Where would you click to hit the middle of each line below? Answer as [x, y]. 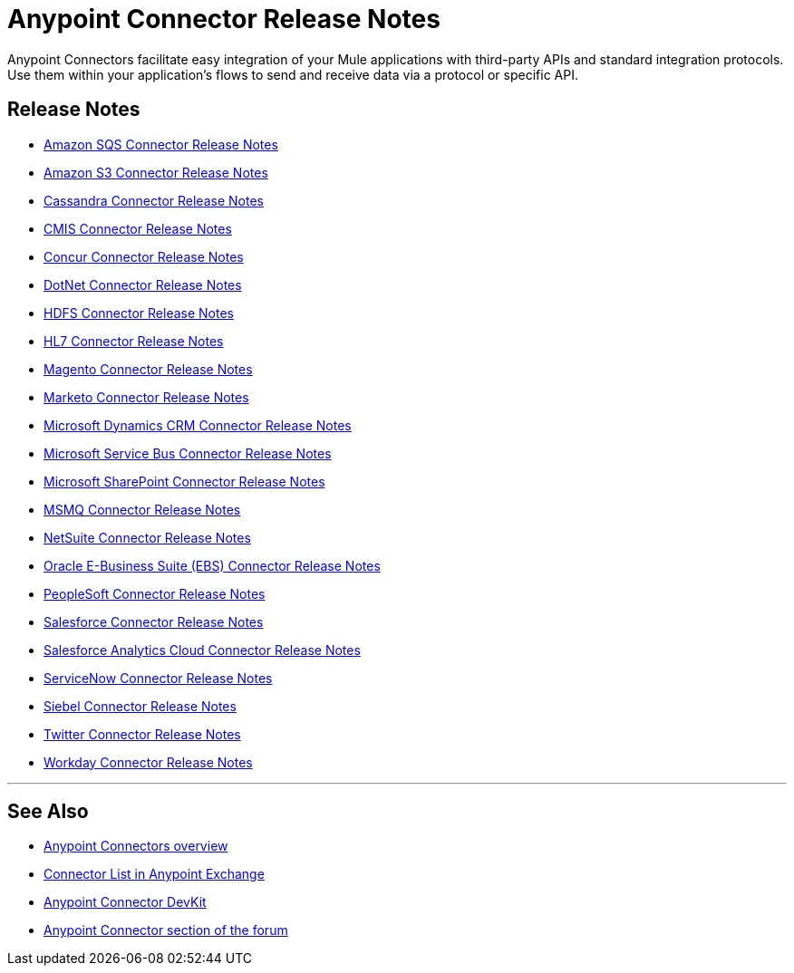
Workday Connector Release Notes [148, 762]
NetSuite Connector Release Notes [147, 537]
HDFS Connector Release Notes [139, 313]
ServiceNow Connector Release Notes [158, 678]
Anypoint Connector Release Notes [224, 19]
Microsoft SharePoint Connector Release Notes [184, 481]
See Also [48, 812]
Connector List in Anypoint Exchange [154, 874]
